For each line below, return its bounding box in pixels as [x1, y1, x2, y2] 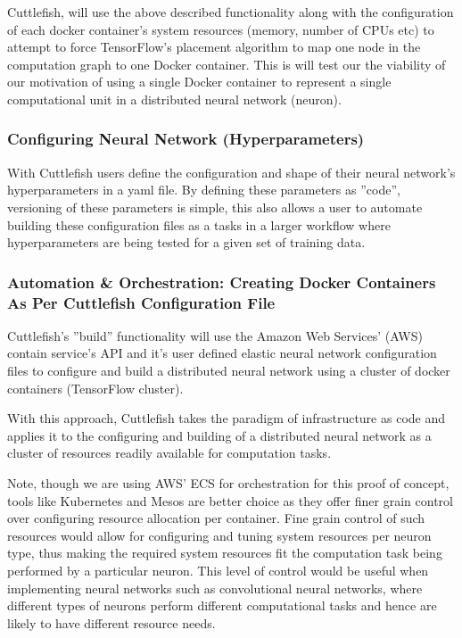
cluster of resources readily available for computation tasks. [7, 443, 332, 462]
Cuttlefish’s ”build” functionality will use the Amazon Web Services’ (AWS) [7, 326, 423, 344]
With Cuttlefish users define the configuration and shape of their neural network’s [7, 162, 456, 181]
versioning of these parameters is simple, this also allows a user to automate [7, 197, 423, 216]
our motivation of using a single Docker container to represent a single [7, 72, 392, 91]
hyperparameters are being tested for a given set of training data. [7, 233, 366, 252]
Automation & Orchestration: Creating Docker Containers [7, 270, 436, 293]
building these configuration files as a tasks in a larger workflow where [7, 215, 391, 234]
